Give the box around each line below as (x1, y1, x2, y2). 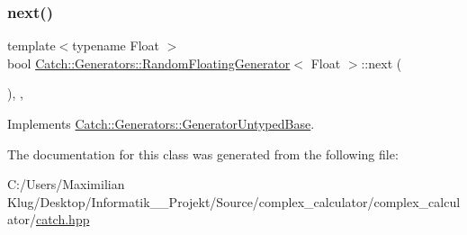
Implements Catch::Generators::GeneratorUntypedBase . (7, 114, 315, 132)
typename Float (72, 36, 159, 55)
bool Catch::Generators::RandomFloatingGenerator (7, 53, 291, 72)
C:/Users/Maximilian (7, 175, 125, 194)
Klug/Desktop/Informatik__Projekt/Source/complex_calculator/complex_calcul (7, 192, 461, 211)
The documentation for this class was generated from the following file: (7, 144, 399, 163)
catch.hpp (35, 210, 90, 229)
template (7, 36, 56, 55)
